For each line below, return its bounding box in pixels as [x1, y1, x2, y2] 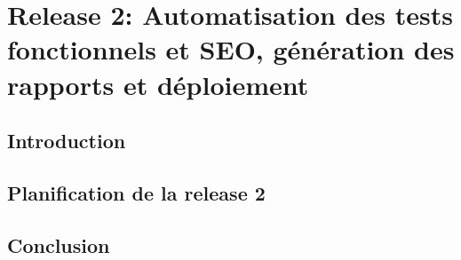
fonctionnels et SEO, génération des [7, 31, 455, 67]
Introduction [7, 127, 126, 154]
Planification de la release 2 [7, 178, 266, 206]
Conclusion [7, 231, 110, 258]
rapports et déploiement [7, 66, 309, 102]
